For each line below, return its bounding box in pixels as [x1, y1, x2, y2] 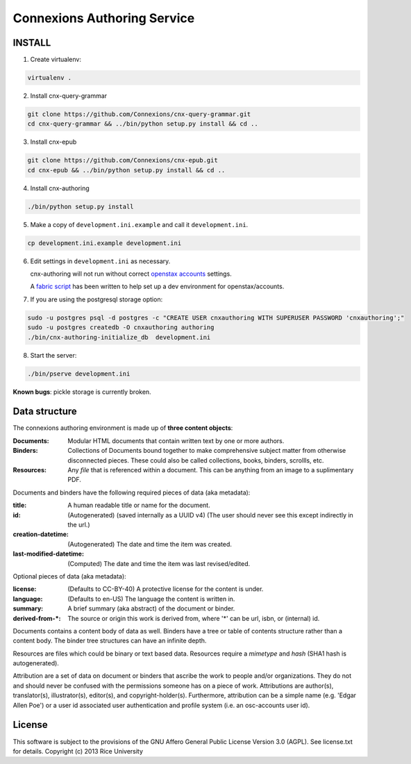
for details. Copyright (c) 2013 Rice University [12, 747, 144, 755]
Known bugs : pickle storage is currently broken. [12, 388, 152, 396]
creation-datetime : [12, 530, 69, 538]
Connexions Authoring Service [12, 10, 195, 26]
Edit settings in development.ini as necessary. [30, 257, 171, 265]
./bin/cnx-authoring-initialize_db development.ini [27, 333, 211, 341]
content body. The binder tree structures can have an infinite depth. [12, 636, 207, 645]
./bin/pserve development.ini [27, 369, 131, 378]
